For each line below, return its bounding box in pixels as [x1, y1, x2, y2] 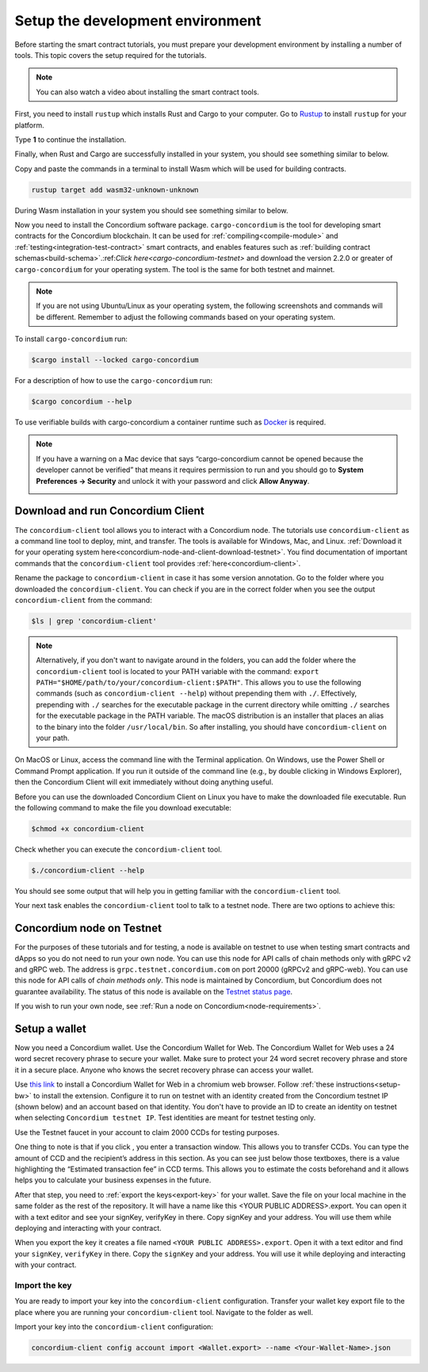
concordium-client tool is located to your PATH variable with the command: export [36, 666, 319, 676]
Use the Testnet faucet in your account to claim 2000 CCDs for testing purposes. [14, 1127, 280, 1137]
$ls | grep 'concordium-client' [31, 616, 158, 626]
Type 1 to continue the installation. [14, 135, 127, 144]
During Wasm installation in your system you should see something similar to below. [14, 205, 289, 215]
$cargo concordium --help [31, 397, 132, 406]
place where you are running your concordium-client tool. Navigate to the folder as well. [14, 1307, 313, 1316]
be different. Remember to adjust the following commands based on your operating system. [36, 312, 336, 321]
